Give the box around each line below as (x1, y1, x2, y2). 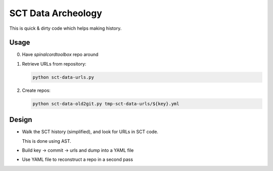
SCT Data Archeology (9, 8, 102, 19)
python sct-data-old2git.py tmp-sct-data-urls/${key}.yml (32, 101, 179, 106)
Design (9, 116, 32, 124)
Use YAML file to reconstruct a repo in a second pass (22, 156, 133, 162)
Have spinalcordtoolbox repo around (22, 51, 99, 58)
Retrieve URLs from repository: (22, 61, 86, 67)
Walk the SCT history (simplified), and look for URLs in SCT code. (22, 129, 159, 135)
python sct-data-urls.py (32, 74, 95, 80)
